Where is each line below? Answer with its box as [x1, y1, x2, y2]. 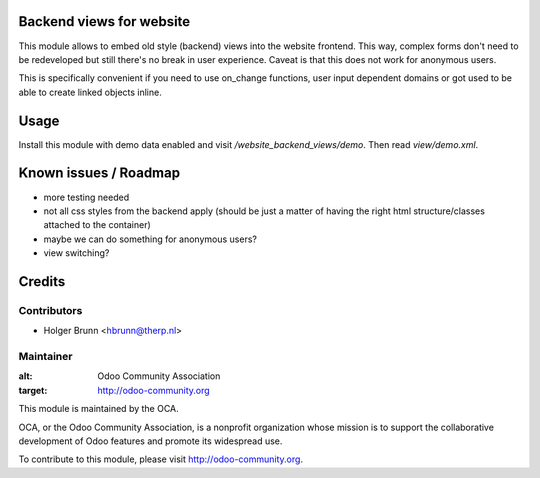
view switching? [43, 247, 110, 259]
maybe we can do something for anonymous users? [43, 233, 257, 245]
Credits [18, 273, 66, 290]
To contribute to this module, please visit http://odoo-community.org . [18, 453, 304, 465]
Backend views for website [18, 13, 191, 30]
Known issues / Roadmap [18, 165, 180, 182]
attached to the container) [43, 219, 152, 231]
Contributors [18, 303, 83, 317]
